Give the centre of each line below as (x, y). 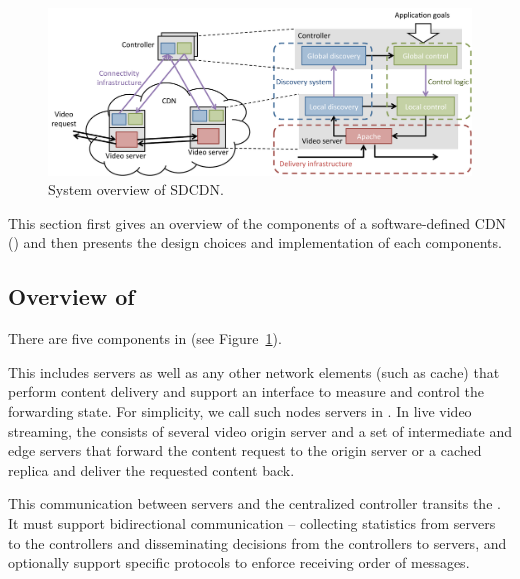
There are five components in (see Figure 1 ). (145, 338)
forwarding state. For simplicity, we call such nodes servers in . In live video (240, 411)
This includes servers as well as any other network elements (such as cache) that (254, 371)
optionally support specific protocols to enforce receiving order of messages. (239, 562)
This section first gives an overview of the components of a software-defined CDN (257, 222)
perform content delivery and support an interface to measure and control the (246, 391)
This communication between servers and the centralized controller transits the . (254, 503)
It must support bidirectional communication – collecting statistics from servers (252, 523)
